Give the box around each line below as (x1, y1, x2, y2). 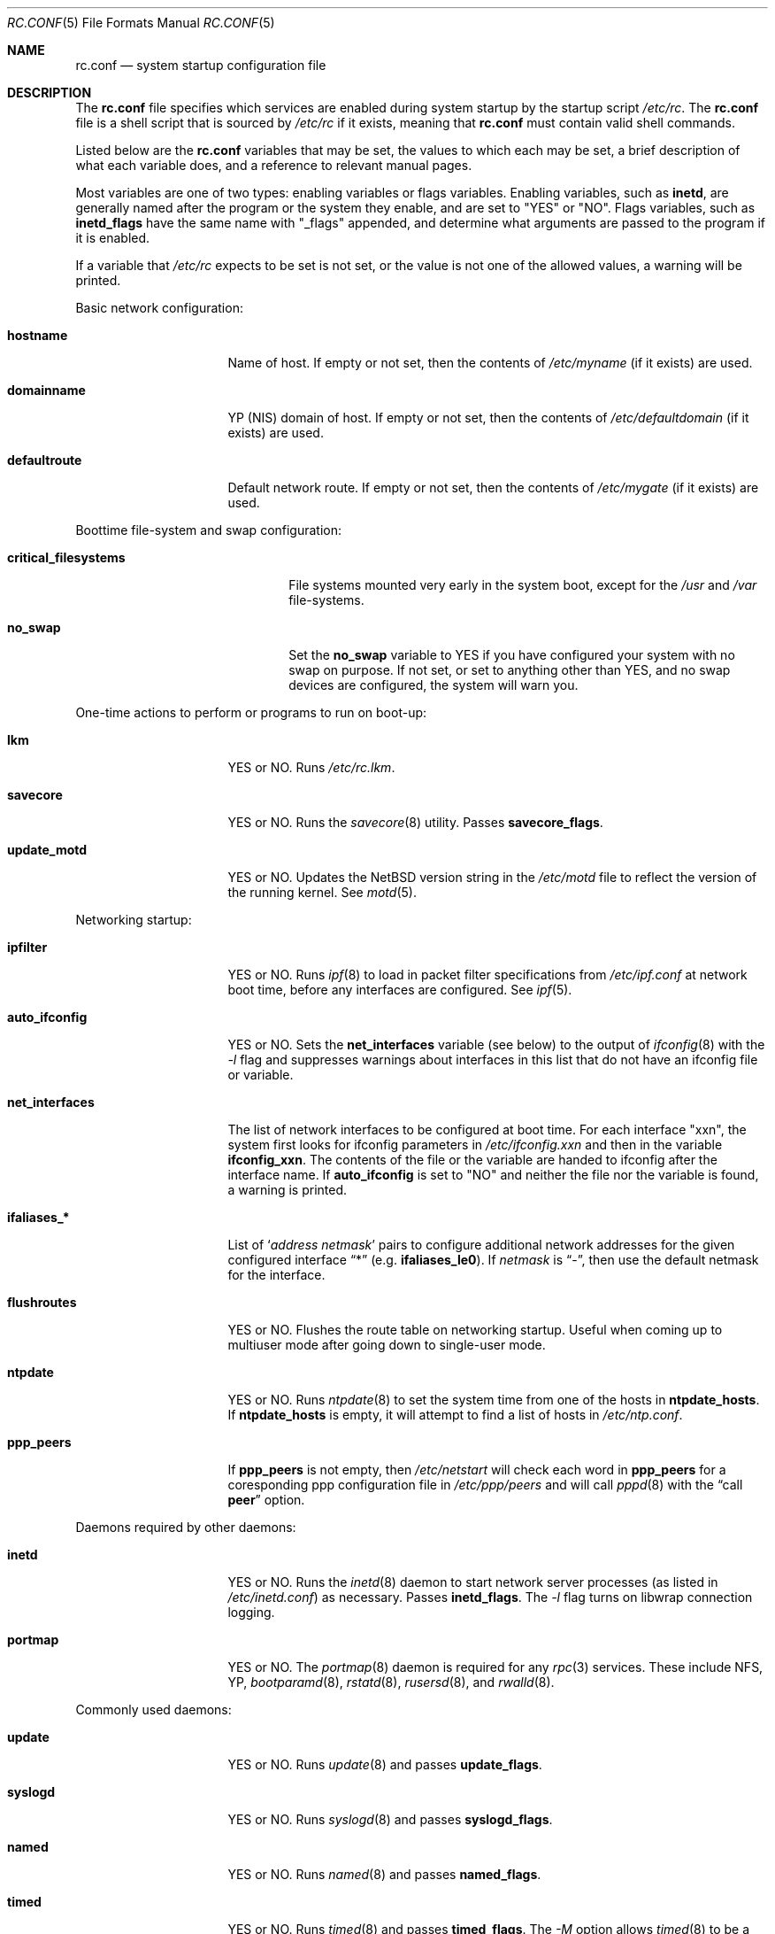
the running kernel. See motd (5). (227, 885, 417, 900)
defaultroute (7, 453, 82, 468)
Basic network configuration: (75, 300, 243, 315)
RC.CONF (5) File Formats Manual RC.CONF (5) (7, 15, 275, 30)
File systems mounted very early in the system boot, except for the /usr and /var (288, 577, 757, 592)
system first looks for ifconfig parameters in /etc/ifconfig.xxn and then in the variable (227, 1137, 723, 1152)
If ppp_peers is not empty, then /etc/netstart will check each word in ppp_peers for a (227, 1462, 726, 1477)
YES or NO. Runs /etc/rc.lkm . (227, 760, 395, 775)
